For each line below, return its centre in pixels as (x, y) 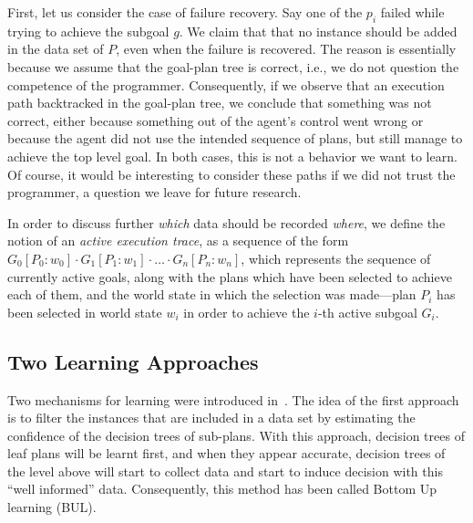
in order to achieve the (247, 312)
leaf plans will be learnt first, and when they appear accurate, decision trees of (226, 453)
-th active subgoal (367, 312)
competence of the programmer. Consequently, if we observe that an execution (226, 84)
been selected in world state (85, 312)
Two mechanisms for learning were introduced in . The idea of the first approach (233, 399)
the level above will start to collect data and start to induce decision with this (225, 471)
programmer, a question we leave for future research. (154, 192)
